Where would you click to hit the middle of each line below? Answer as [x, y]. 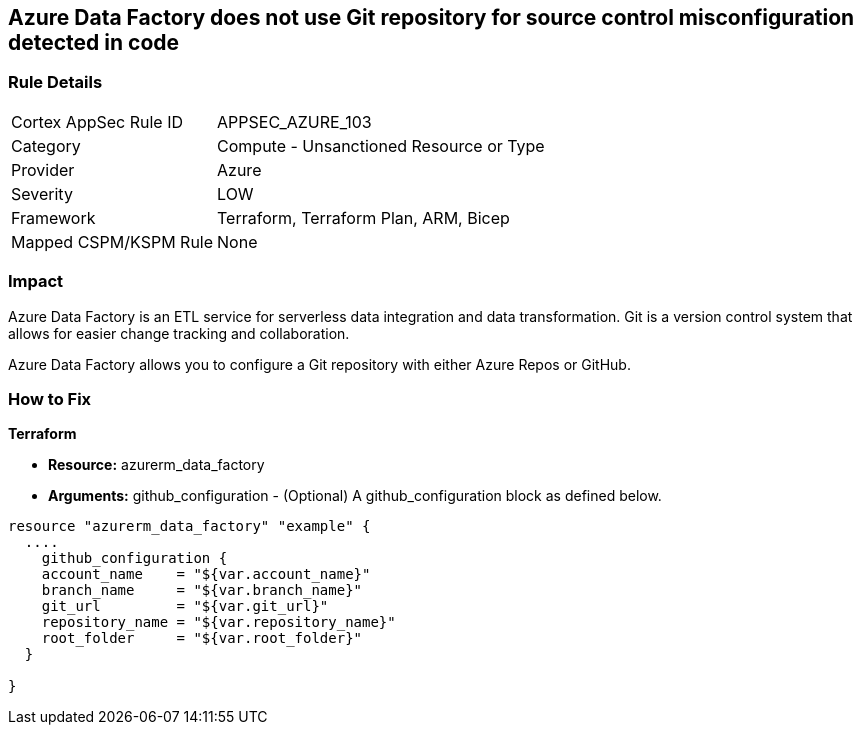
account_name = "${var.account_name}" [206, 574]
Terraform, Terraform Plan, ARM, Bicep [363, 217]
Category [46, 145]
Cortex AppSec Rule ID [97, 121]
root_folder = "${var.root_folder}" [202, 638]
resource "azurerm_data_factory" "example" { [189, 526]
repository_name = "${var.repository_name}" [218, 622]
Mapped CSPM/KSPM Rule [112, 241]
